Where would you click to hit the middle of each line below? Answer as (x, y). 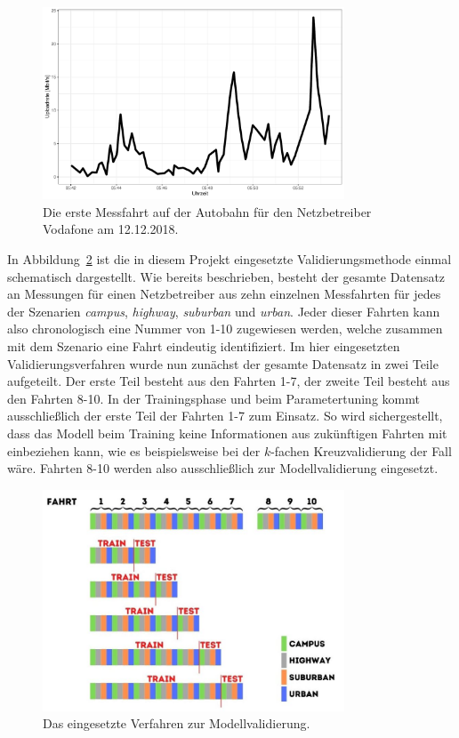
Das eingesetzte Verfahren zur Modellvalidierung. (177, 723)
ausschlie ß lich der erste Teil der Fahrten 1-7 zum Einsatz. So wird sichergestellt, (225, 416)
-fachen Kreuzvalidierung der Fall (361, 450)
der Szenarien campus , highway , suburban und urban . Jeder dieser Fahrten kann (224, 311)
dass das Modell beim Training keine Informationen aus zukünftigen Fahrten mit (227, 433)
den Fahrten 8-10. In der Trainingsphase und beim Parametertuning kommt (213, 398)
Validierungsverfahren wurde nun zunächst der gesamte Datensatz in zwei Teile (223, 363)
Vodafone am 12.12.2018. (111, 229)
